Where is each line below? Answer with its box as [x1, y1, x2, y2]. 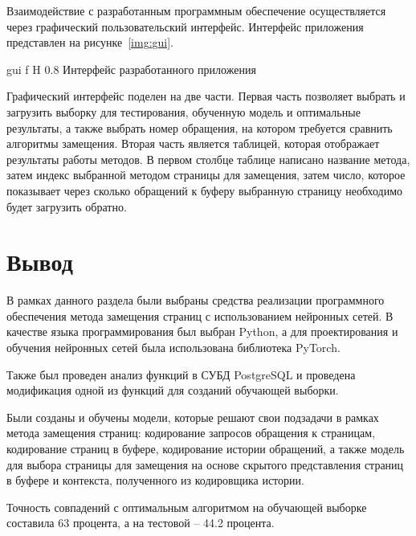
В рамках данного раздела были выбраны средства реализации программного [6, 292, 385, 309]
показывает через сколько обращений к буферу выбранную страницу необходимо [6, 182, 403, 198]
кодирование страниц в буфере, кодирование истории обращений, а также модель [6, 440, 405, 456]
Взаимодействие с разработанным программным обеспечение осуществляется [6, 2, 386, 18]
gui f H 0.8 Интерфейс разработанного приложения [6, 60, 256, 77]
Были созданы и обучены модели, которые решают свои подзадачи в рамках [6, 408, 379, 425]
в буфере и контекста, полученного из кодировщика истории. [6, 472, 304, 489]
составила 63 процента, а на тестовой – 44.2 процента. [6, 514, 275, 531]
